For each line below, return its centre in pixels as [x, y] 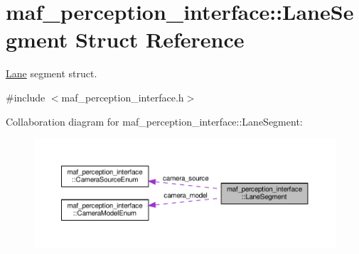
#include [26, 97]
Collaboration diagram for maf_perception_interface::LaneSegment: [154, 121]
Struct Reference [160, 39]
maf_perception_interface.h [123, 97]
